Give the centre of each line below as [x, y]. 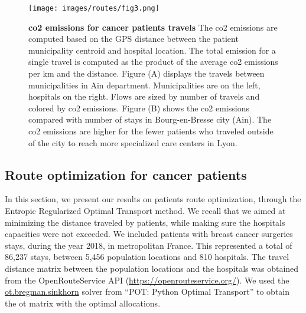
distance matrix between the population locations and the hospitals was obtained [152, 268]
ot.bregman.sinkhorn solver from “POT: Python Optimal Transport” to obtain [147, 291]
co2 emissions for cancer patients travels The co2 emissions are [153, 27]
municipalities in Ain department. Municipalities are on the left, [144, 85]
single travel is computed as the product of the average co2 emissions [153, 62]
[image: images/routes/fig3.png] [94, 8]
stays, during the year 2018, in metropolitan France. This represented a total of [149, 245]
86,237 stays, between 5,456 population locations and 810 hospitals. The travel [147, 257]
